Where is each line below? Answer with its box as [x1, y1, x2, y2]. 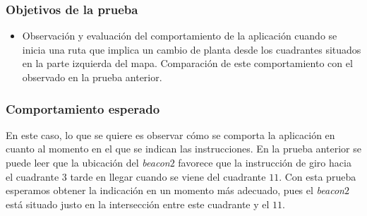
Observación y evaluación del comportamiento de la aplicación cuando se [22, 28, 337, 43]
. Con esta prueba [279, 169, 356, 184]
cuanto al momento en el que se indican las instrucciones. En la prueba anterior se [6, 141, 361, 156]
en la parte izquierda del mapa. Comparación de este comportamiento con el [22, 56, 353, 71]
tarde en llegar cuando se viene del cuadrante [70, 169, 266, 184]
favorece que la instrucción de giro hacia [178, 155, 351, 169]
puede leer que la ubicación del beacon [6, 155, 170, 169]
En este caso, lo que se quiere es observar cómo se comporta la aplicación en [6, 127, 335, 142]
